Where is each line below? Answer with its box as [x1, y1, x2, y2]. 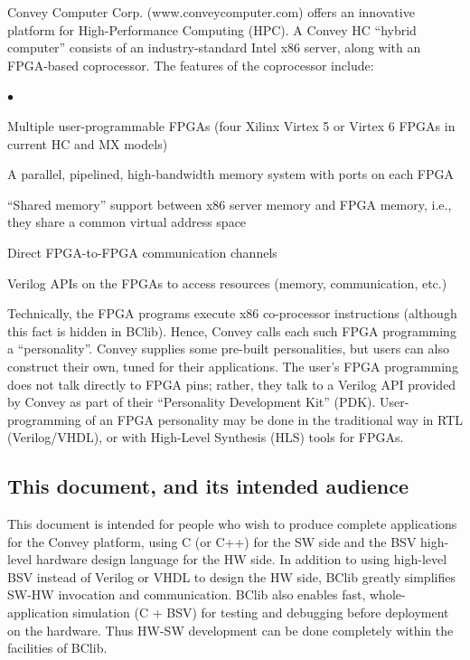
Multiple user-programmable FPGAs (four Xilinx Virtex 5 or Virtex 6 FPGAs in [7, 116, 456, 135]
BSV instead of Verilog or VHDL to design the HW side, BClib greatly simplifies [7, 567, 456, 586]
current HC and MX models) [7, 134, 168, 153]
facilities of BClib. [7, 638, 108, 657]
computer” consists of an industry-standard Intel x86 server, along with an [7, 38, 421, 57]
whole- [369, 585, 406, 604]
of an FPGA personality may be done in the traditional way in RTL [85, 410, 463, 429]
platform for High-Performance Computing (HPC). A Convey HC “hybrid [7, 20, 417, 39]
